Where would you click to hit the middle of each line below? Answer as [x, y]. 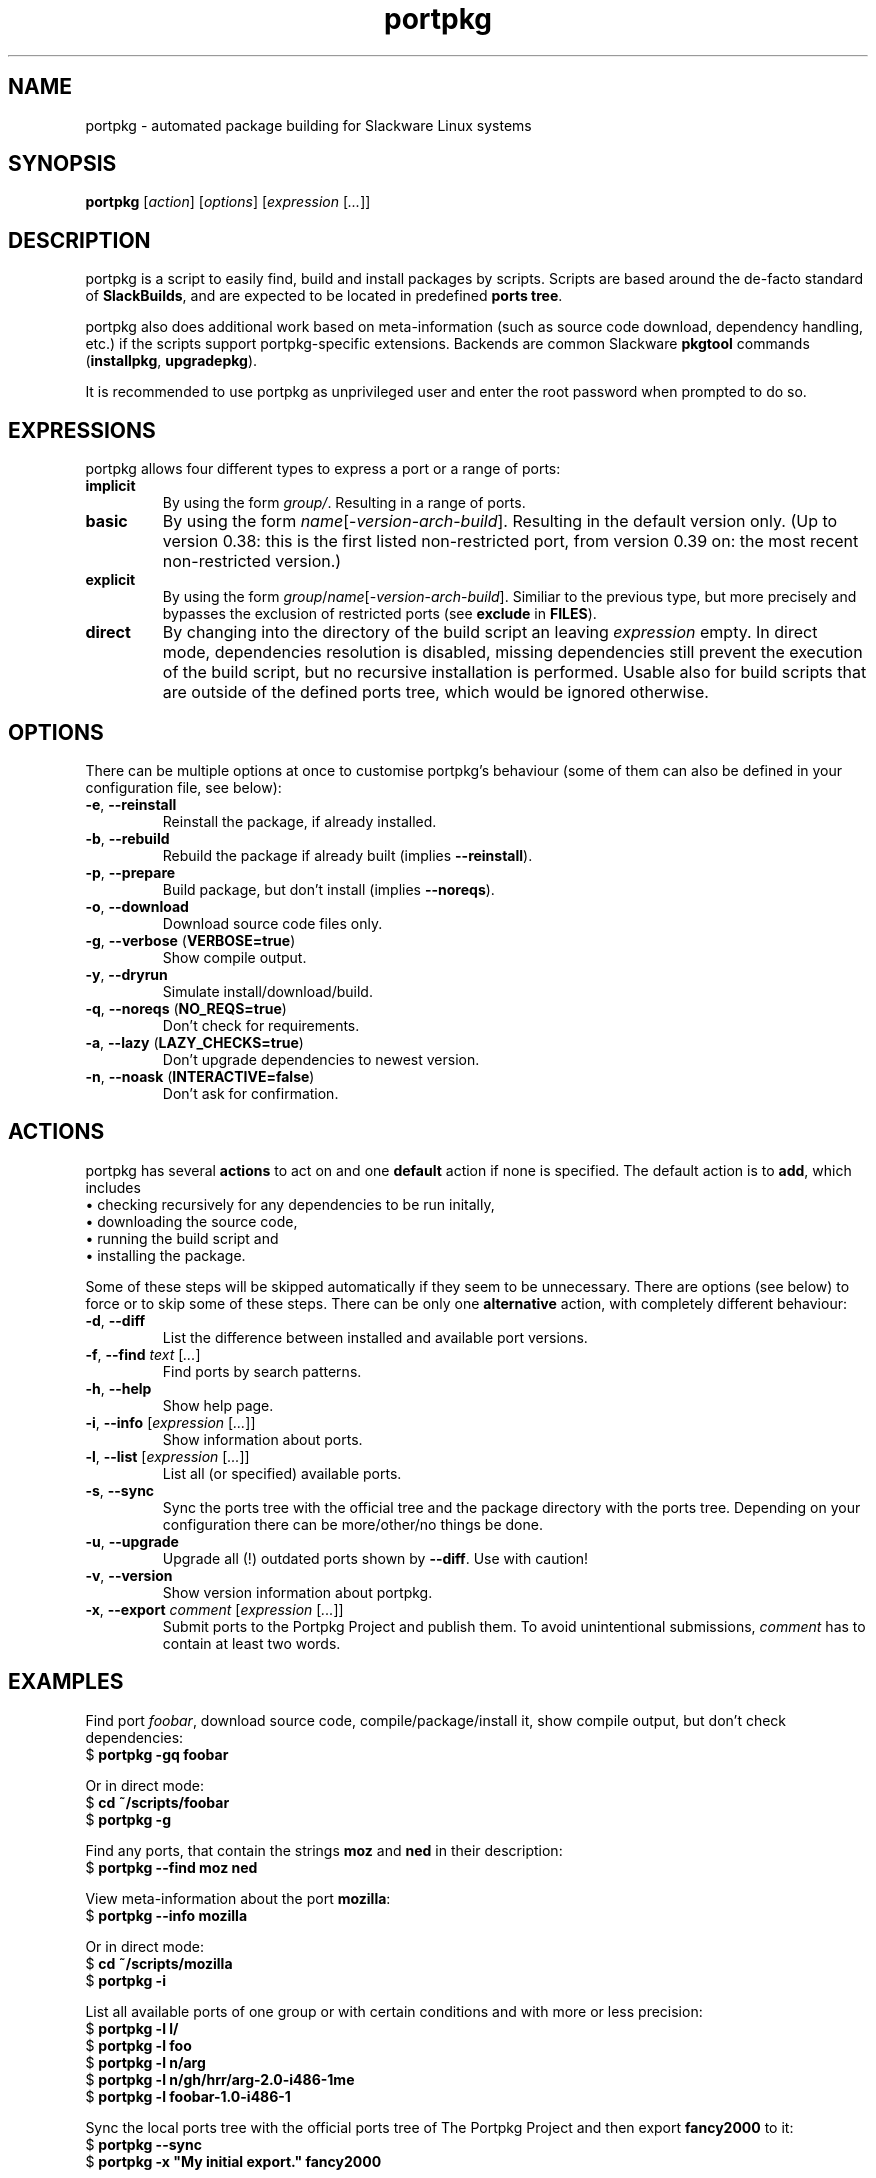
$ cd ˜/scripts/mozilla [159, 1963]
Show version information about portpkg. [297, 1592]
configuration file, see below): [183, 787]
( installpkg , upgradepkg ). [171, 361]
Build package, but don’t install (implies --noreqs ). [328, 889]
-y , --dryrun [126, 974]
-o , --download [137, 906]
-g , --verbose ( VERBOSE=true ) [190, 940]
